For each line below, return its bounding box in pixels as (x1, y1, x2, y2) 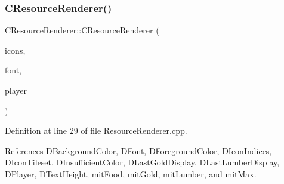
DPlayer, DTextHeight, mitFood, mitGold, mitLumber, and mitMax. (5, 167, 257, 180)
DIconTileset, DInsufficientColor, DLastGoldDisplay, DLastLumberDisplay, (5, 156, 280, 168)
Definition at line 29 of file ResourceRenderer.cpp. (5, 124, 187, 137)
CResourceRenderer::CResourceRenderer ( (5, 24, 159, 36)
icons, (5, 44, 26, 56)
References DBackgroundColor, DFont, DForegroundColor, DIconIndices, (5, 144, 272, 157)
